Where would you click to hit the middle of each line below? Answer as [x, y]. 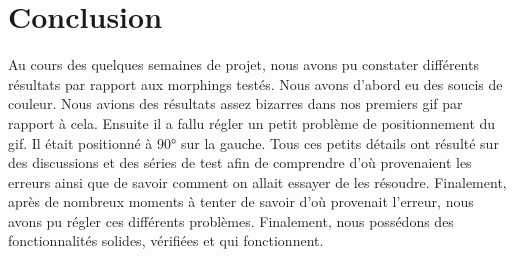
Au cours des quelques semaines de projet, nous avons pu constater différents [243, 64]
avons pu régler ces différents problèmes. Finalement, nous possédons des [231, 220]
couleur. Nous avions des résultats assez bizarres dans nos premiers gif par [235, 103]
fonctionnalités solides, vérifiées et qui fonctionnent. [166, 240]
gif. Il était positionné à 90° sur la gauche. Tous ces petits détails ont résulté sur [253, 142]
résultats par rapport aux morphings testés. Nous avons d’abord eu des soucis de [255, 83]
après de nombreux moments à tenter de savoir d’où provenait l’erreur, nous [241, 201]
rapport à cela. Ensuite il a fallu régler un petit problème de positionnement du [252, 122]
